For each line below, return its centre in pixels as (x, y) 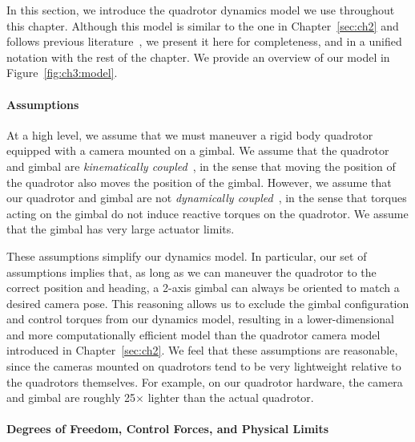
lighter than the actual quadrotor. (231, 397)
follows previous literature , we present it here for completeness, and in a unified (204, 41)
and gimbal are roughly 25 (71, 397)
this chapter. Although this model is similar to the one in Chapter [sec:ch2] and (203, 25)
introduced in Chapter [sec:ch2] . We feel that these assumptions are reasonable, (202, 350)
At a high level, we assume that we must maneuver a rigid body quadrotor (190, 134)
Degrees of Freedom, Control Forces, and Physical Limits (168, 429)
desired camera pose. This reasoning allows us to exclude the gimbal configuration (208, 303)
